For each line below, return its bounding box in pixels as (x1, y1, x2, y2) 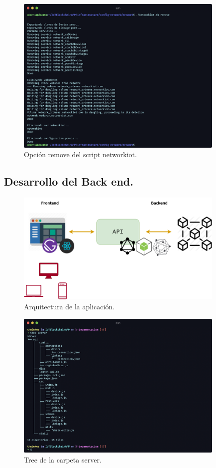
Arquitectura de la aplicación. (24, 301, 115, 312)
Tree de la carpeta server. (24, 454, 102, 465)
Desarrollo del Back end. (4, 174, 133, 189)
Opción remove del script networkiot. (24, 149, 137, 160)
